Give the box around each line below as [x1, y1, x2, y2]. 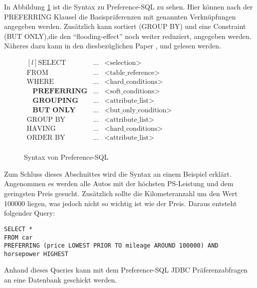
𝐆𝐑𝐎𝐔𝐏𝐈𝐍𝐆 [32, 97, 78, 105]
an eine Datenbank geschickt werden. [4, 275, 117, 285]
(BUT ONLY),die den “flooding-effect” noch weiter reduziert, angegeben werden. [4, 30, 252, 41]
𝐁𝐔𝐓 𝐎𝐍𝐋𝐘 [32, 107, 76, 114]
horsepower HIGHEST [4, 250, 68, 258]
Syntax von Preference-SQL [24, 152, 109, 162]
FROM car [4, 234, 33, 241]
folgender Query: [4, 208, 55, 218]
